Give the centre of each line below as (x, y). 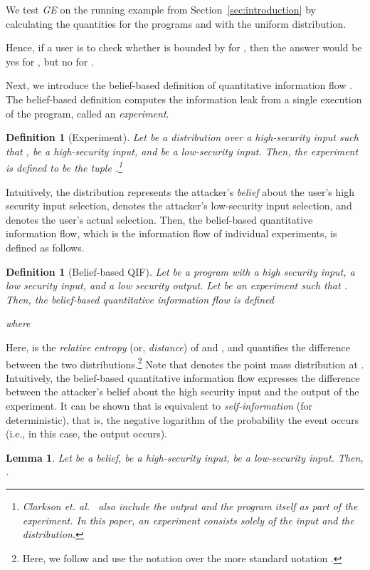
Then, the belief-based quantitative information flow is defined (140, 299)
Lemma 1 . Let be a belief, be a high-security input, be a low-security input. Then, (185, 457)
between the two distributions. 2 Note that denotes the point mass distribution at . (185, 363)
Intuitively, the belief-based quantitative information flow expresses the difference (183, 377)
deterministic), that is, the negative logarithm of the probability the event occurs (183, 419)
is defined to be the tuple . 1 (64, 166)
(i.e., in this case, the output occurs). (86, 434)
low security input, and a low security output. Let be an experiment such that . (176, 285)
